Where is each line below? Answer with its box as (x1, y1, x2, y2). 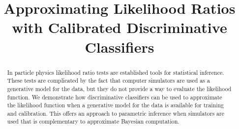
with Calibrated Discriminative (12, 17, 227, 37)
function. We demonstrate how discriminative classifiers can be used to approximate (7, 93, 222, 101)
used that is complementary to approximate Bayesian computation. (7, 117, 179, 126)
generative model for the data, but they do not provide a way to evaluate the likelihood (7, 84, 232, 93)
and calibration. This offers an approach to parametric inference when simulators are (7, 109, 224, 117)
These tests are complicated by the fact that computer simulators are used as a (7, 76, 210, 85)
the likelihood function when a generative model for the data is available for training (7, 101, 224, 109)
